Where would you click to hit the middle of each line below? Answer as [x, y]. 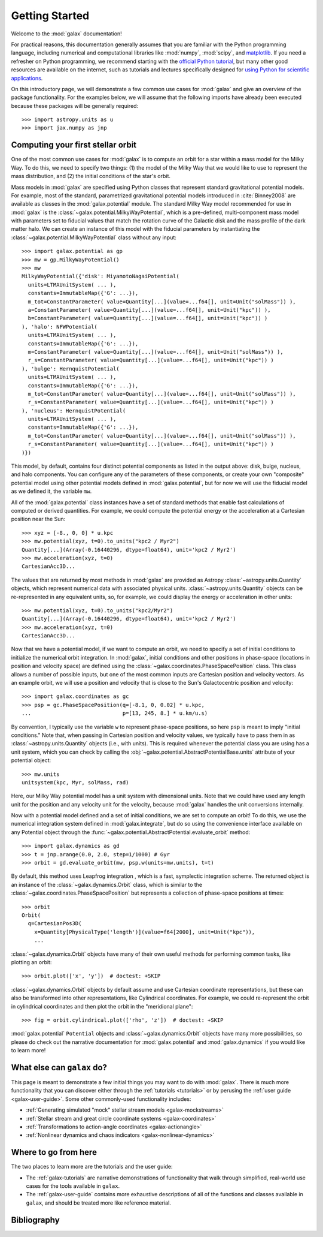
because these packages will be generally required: [75, 106]
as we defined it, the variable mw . [51, 491]
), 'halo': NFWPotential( [60, 326]
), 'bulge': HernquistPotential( [71, 368]
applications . [27, 78]
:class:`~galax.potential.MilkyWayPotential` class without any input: [94, 237]
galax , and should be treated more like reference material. [99, 1203]
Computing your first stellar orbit [74, 145]
